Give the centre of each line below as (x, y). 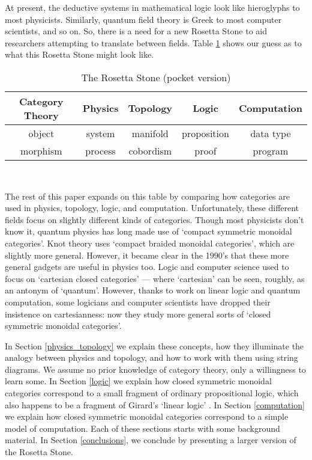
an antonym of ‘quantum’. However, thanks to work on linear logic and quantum (153, 290)
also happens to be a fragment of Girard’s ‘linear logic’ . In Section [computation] (155, 404)
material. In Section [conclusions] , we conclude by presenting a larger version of (151, 440)
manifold (150, 133)
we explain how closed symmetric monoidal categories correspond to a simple (147, 416)
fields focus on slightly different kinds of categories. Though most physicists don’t (154, 219)
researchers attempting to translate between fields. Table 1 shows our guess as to (153, 42)
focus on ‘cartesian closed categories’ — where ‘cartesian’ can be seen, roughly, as (155, 278)
